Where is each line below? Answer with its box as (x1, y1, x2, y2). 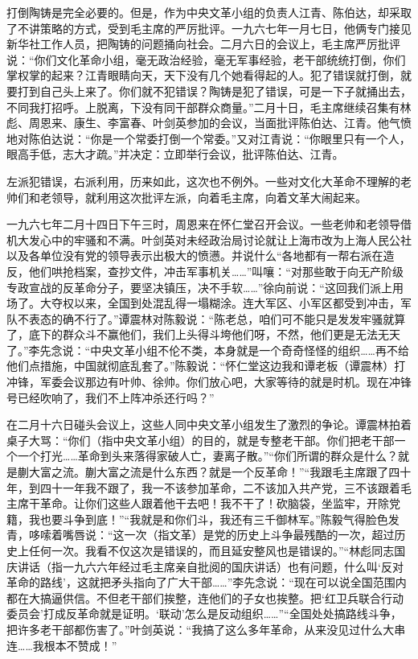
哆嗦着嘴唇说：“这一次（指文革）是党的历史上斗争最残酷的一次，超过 (28, 526, 395, 543)
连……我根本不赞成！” (6, 636, 117, 653)
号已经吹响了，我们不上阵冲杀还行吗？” (6, 389, 215, 406)
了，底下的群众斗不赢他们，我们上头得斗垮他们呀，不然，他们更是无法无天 (6, 326, 400, 343)
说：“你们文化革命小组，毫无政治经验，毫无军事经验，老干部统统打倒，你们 (6, 51, 406, 68)
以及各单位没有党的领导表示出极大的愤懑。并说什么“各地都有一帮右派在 (6, 247, 383, 264)
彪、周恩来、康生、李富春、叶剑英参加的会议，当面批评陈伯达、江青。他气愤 (6, 114, 412, 131)
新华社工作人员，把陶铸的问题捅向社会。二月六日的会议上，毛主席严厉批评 (6, 35, 400, 52)
